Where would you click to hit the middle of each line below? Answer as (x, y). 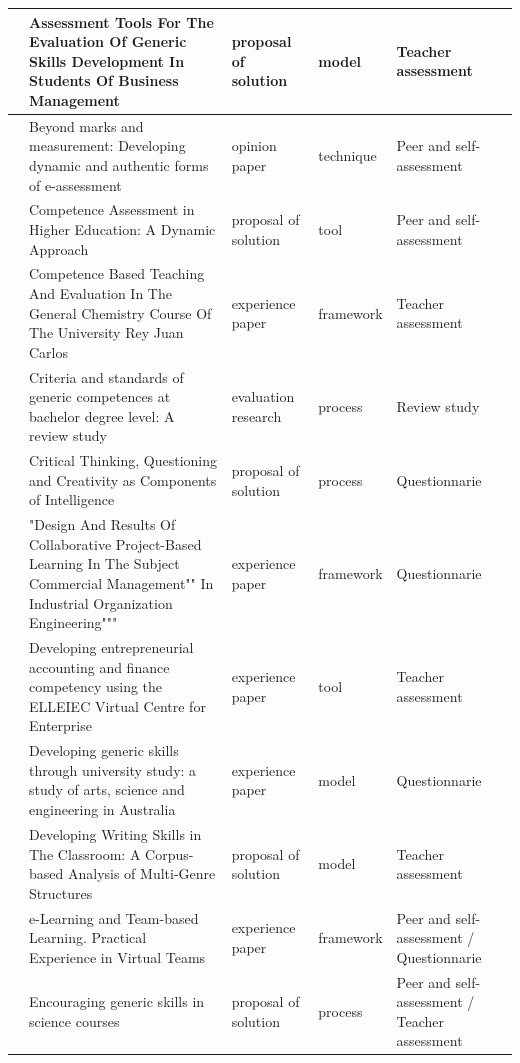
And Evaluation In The (100, 292)
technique (347, 155)
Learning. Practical (88, 937)
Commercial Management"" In (121, 583)
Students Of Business (104, 80)
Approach (59, 248)
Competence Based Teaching (117, 273)
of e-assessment (75, 184)
